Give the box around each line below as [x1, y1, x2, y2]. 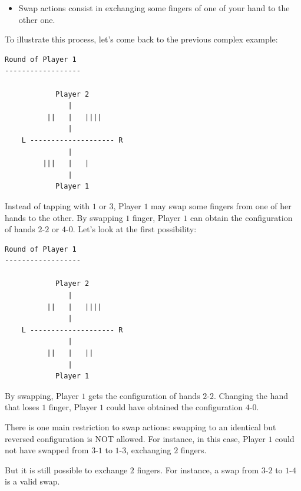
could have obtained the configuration [106, 401, 243, 413]
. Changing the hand [214, 389, 289, 401]
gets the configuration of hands [88, 389, 200, 401]
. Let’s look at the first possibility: [72, 223, 197, 235]
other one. [18, 13, 55, 25]
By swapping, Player [5, 389, 79, 401]
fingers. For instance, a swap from [137, 463, 259, 476]
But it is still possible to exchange [5, 463, 128, 476]
